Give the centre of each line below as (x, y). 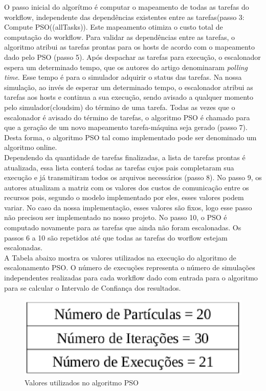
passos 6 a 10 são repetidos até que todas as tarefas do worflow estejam (116, 237)
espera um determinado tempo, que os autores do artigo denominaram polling (126, 67)
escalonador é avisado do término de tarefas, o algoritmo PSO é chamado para (127, 117)
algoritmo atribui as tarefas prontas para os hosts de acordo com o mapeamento (129, 47)
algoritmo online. (31, 147)
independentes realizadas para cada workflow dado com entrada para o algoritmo (131, 278)
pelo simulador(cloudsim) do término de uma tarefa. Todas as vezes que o (120, 107)
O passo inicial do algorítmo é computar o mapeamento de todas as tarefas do (127, 7)
